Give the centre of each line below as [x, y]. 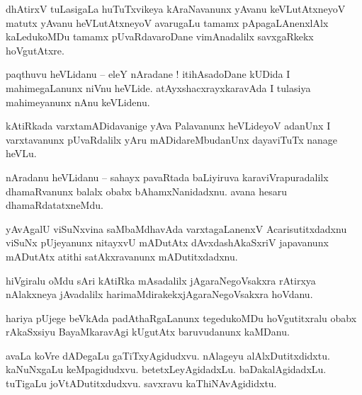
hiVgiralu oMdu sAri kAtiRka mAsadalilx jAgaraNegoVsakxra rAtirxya [161, 280]
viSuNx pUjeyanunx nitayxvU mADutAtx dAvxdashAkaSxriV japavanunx [167, 242]
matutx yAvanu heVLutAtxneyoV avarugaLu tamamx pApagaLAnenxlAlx [167, 22]
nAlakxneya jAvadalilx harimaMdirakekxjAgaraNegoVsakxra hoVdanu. [159, 294]
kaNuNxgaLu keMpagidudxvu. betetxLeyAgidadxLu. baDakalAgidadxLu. [166, 369]
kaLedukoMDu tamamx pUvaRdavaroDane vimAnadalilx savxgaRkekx [160, 36]
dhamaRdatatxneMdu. [55, 205]
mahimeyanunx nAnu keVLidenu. [78, 102]
